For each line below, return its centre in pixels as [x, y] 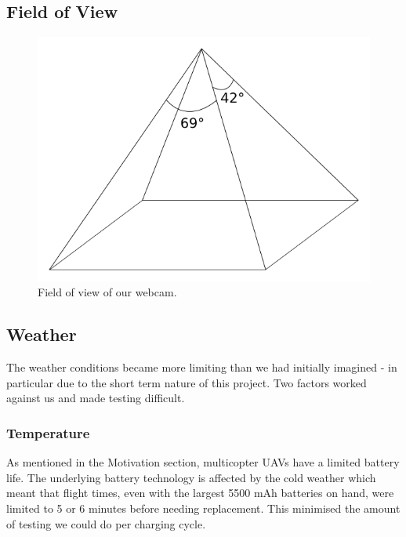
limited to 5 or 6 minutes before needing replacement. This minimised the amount [203, 508]
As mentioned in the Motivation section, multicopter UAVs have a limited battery [203, 462]
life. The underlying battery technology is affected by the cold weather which [191, 477]
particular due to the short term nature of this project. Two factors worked [187, 382]
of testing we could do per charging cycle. [106, 523]
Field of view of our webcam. [107, 292]
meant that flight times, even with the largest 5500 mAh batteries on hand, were [200, 493]
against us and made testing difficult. [96, 398]
